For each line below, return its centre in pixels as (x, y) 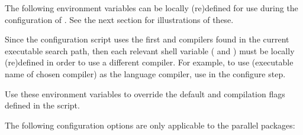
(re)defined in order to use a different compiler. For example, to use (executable (149, 62)
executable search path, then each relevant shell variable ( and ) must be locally (150, 50)
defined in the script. (42, 105)
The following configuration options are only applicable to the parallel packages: (150, 125)
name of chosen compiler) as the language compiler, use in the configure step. (145, 73)
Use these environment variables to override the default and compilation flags (145, 93)
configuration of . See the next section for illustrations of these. (119, 19)
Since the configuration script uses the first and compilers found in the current (147, 39)
